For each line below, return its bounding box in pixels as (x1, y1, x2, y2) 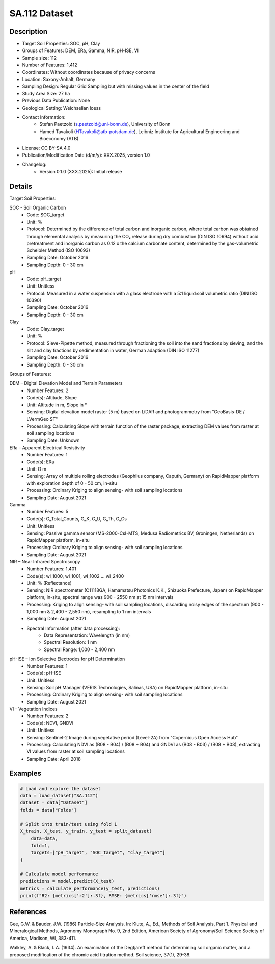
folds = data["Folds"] (20, 807, 77, 813)
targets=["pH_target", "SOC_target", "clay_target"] (31, 850, 166, 856)
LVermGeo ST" (26, 416, 58, 422)
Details (9, 181, 33, 191)
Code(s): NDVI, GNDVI (26, 720, 74, 726)
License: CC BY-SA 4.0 (22, 145, 71, 151)
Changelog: (22, 161, 47, 168)
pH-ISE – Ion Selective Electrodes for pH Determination (9, 656, 125, 662)
